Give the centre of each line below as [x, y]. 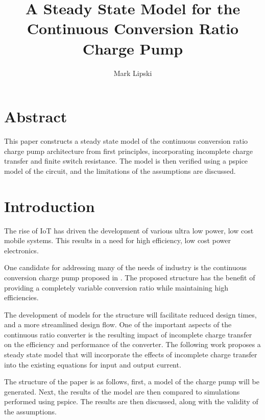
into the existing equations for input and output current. [93, 364]
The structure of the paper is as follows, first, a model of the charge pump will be [132, 382]
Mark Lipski [133, 73]
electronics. [21, 250]
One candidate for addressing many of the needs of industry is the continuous [126, 267]
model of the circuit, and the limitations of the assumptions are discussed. [120, 170]
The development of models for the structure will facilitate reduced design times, [130, 314]
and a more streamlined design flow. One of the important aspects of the [118, 324]
